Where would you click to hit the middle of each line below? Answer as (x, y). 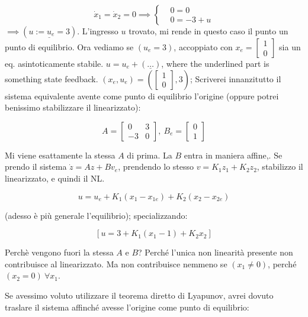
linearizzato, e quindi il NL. (55, 178)
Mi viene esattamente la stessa (60, 155)
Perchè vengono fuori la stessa (59, 252)
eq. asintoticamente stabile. (54, 63)
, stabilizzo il (280, 166)
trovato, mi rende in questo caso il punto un (208, 31)
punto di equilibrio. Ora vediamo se (69, 47)
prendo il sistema (36, 166)
